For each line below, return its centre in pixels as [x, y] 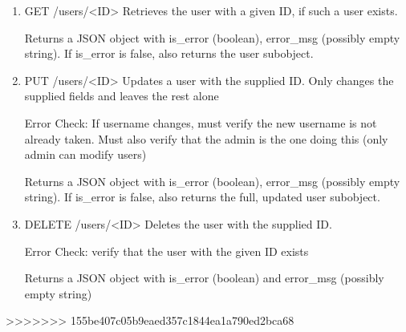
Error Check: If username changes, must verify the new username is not [201, 122]
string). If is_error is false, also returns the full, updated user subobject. [202, 197]
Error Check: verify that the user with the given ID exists [166, 251]
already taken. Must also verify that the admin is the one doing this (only [206, 138]
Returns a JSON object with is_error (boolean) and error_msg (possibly [204, 278]
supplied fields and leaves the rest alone [122, 96]
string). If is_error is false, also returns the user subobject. [169, 53]
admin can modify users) [85, 154]
